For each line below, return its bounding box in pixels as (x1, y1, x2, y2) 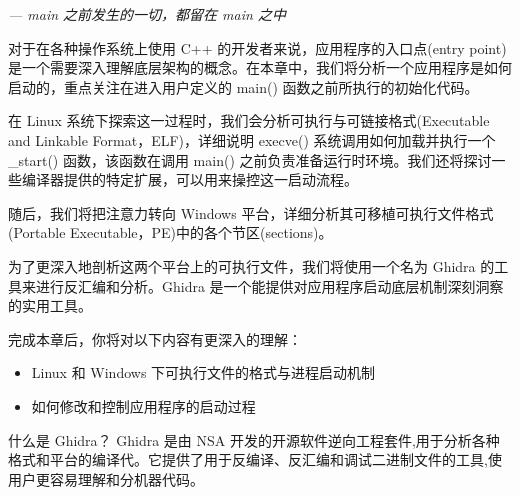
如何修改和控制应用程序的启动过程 (31, 395, 256, 416)
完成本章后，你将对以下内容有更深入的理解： (8, 328, 302, 349)
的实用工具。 (8, 295, 92, 316)
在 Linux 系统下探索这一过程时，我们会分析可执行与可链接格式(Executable (8, 110, 490, 131)
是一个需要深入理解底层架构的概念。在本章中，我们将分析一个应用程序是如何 (8, 57, 512, 78)
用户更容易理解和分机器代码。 (8, 468, 204, 489)
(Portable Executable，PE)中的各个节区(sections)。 (8, 222, 333, 243)
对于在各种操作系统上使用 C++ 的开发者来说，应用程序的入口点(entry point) (8, 37, 507, 58)
